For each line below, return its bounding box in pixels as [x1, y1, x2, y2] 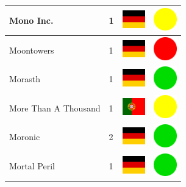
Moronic [9, 130, 40, 143]
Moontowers [9, 43, 54, 56]
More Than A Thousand [9, 101, 101, 114]
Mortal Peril [9, 160, 55, 172]
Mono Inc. [9, 13, 54, 26]
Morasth [9, 72, 41, 85]
